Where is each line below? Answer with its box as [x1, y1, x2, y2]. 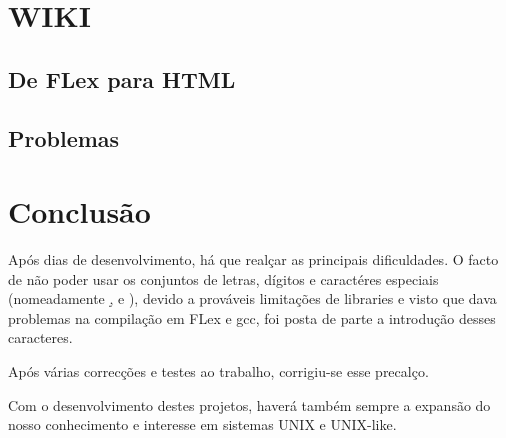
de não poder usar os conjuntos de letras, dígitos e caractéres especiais [8, 268, 439, 289]
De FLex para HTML [8, 63, 236, 94]
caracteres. [8, 327, 73, 348]
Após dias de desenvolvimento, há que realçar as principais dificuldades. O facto [8, 249, 499, 270]
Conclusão [8, 191, 151, 232]
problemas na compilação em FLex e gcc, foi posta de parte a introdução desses [8, 307, 496, 328]
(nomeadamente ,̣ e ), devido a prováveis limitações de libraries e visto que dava [8, 288, 497, 309]
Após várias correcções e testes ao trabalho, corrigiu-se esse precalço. [8, 361, 429, 382]
